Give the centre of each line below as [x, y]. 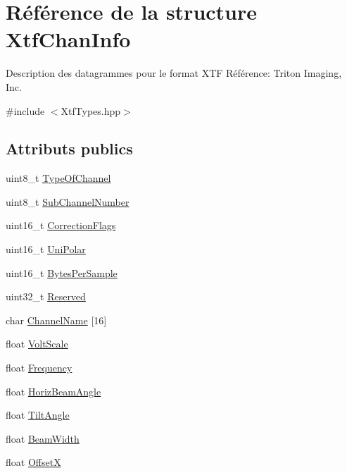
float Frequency [39, 368]
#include [25, 110]
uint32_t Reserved [46, 296]
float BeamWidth [43, 438]
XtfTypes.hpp [91, 110]
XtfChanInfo [68, 39]
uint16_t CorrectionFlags [61, 225]
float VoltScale [37, 344]
